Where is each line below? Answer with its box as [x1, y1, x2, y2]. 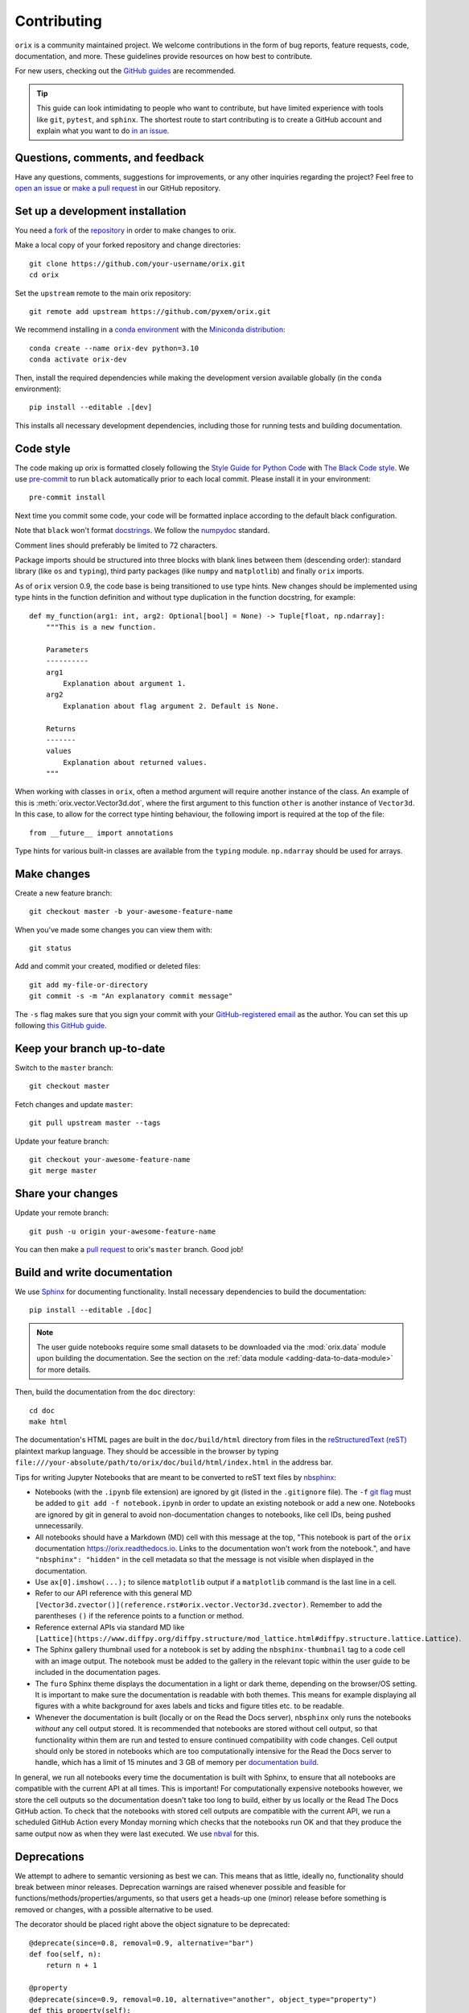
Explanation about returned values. [63, 758, 208, 767]
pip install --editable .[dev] [29, 403, 153, 412]
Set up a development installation [14, 205, 187, 217]
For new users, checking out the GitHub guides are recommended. [14, 66, 237, 76]
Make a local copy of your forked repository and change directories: [14, 240, 241, 250]
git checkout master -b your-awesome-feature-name [29, 907, 233, 916]
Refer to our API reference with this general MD [35, 1589, 192, 1598]
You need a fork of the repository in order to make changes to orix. [14, 225, 237, 235]
